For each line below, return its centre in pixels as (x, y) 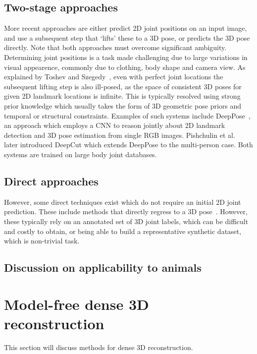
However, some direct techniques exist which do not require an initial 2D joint (123, 202)
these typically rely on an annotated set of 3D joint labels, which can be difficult (126, 221)
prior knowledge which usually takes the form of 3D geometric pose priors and (123, 105)
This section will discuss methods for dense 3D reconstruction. (99, 347)
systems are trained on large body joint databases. (80, 154)
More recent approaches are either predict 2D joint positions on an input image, (126, 28)
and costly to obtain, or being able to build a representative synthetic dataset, (123, 231)
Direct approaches (51, 181)
